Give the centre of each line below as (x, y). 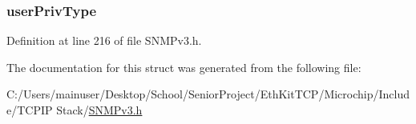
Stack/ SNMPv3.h (99, 110)
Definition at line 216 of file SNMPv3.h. (104, 40)
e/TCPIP (30, 110)
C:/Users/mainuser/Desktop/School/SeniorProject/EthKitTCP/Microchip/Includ (208, 94)
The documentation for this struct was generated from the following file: (184, 67)
